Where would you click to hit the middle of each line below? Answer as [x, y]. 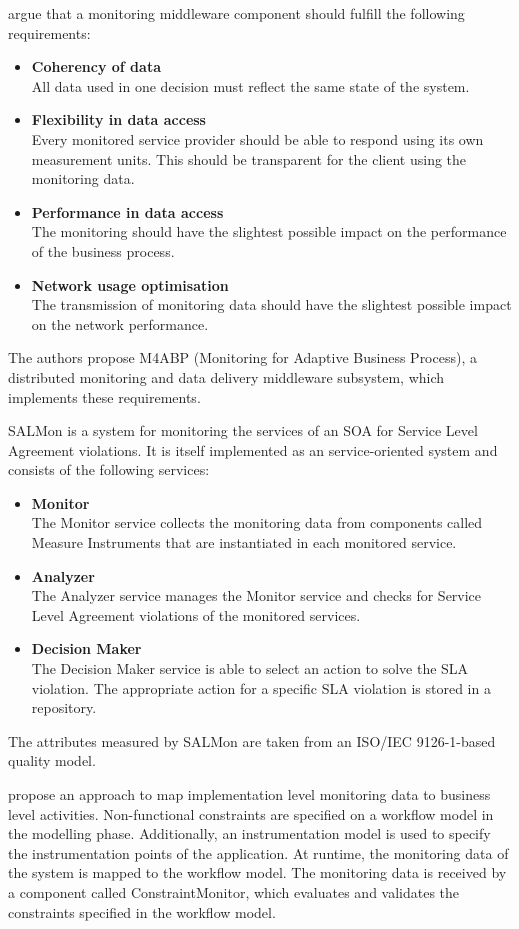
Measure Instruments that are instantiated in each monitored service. [244, 542]
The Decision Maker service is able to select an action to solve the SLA [250, 668]
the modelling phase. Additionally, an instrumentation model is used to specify [249, 833]
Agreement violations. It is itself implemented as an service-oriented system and [253, 449]
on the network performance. [120, 323]
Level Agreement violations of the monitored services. [196, 614]
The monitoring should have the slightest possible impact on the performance [269, 231]
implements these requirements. [104, 396]
